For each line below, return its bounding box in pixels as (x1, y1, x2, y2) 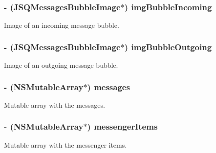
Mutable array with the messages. (4, 99, 105, 110)
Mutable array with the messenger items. (4, 139, 127, 150)
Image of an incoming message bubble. (4, 20, 119, 30)
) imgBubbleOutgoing (124, 40, 212, 53)
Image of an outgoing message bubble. (4, 60, 118, 70)
